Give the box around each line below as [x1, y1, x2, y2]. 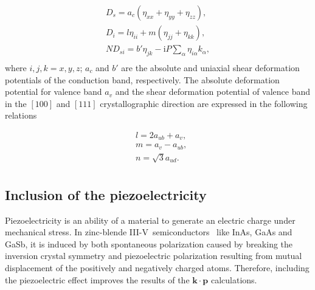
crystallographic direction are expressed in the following [100, 97, 308, 109]
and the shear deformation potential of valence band [115, 85, 311, 98]
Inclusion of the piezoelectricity [5, 185, 207, 204]
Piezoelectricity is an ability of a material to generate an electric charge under [5, 213, 296, 226]
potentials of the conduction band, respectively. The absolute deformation [5, 73, 280, 86]
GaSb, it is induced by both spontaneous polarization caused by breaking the [5, 237, 293, 250]
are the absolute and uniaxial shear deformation [121, 61, 300, 74]
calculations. [210, 273, 257, 286]
